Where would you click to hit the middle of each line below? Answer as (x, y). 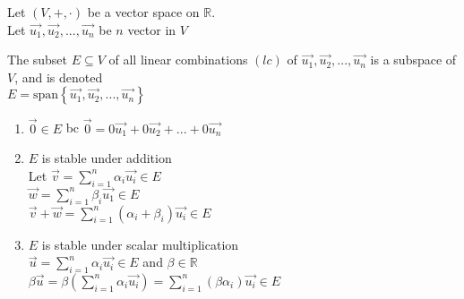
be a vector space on (143, 12)
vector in (152, 29)
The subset (38, 60)
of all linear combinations (178, 60)
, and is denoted (59, 77)
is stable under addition (107, 158)
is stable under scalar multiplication (140, 244)
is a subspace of (413, 60)
